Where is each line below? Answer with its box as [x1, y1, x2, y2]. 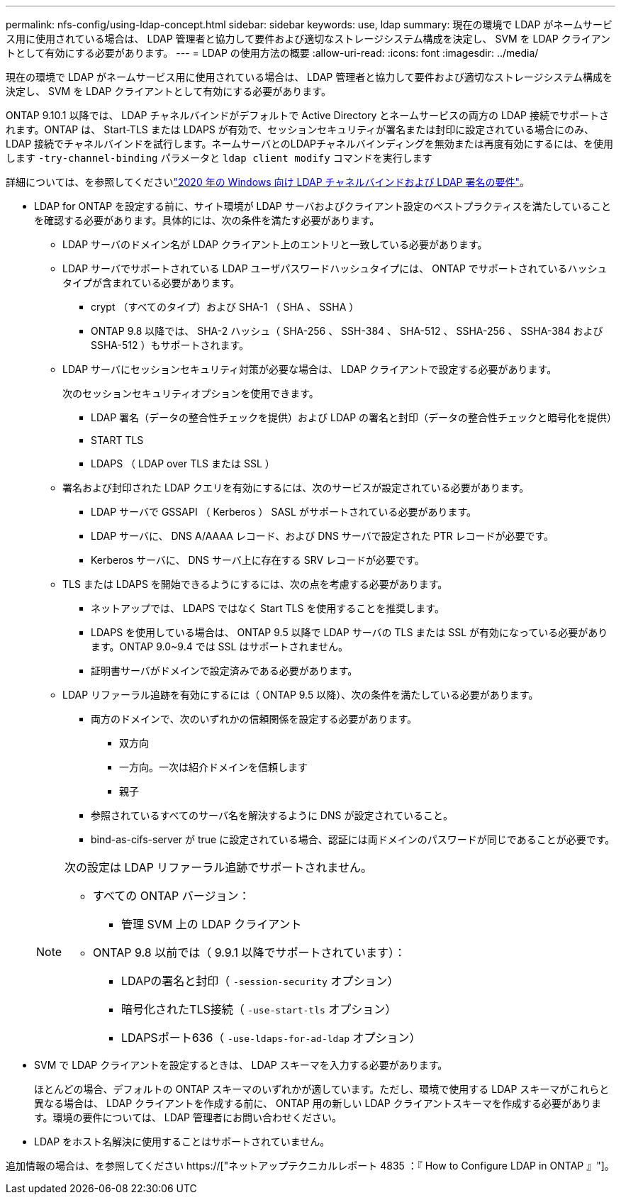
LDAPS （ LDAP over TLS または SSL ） [91, 457, 275, 470]
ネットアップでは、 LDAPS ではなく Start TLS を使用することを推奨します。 [91, 602, 444, 614]
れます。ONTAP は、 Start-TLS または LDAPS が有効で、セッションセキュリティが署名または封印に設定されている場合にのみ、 [6, 123, 594, 135]
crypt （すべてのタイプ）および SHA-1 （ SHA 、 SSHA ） [91, 301, 359, 313]
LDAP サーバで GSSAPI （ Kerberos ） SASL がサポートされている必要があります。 [91, 506, 477, 518]
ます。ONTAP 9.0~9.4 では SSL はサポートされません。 [91, 640, 349, 652]
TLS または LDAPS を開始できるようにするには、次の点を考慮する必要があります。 [62, 578, 448, 590]
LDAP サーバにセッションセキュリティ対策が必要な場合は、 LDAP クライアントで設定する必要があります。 [62, 363, 557, 375]
